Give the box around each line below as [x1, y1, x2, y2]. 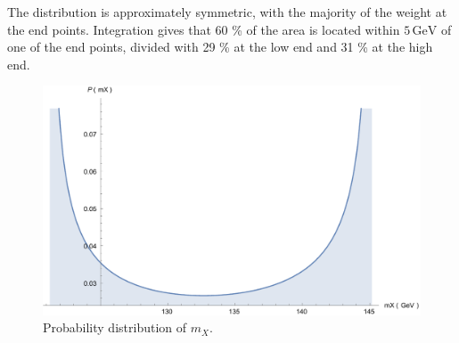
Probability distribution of [43, 318, 187, 337]
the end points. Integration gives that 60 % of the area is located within [7, 20, 400, 38]
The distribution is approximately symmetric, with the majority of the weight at [7, 3, 447, 20]
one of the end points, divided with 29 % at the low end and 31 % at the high [7, 37, 433, 56]
